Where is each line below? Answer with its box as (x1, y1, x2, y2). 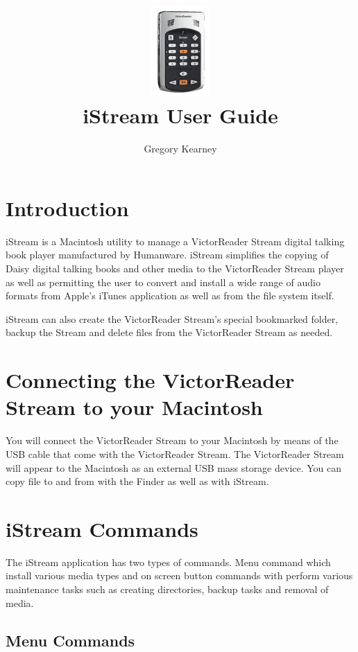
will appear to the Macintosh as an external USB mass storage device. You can (6, 460, 342, 475)
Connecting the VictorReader (6, 366, 295, 394)
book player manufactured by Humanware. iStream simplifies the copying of (6, 247, 329, 262)
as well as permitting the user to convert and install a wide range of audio (6, 274, 321, 289)
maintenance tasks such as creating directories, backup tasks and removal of (6, 582, 329, 596)
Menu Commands (6, 629, 135, 651)
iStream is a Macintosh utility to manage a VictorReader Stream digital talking (6, 234, 345, 248)
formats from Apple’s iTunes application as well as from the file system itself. (6, 288, 334, 303)
